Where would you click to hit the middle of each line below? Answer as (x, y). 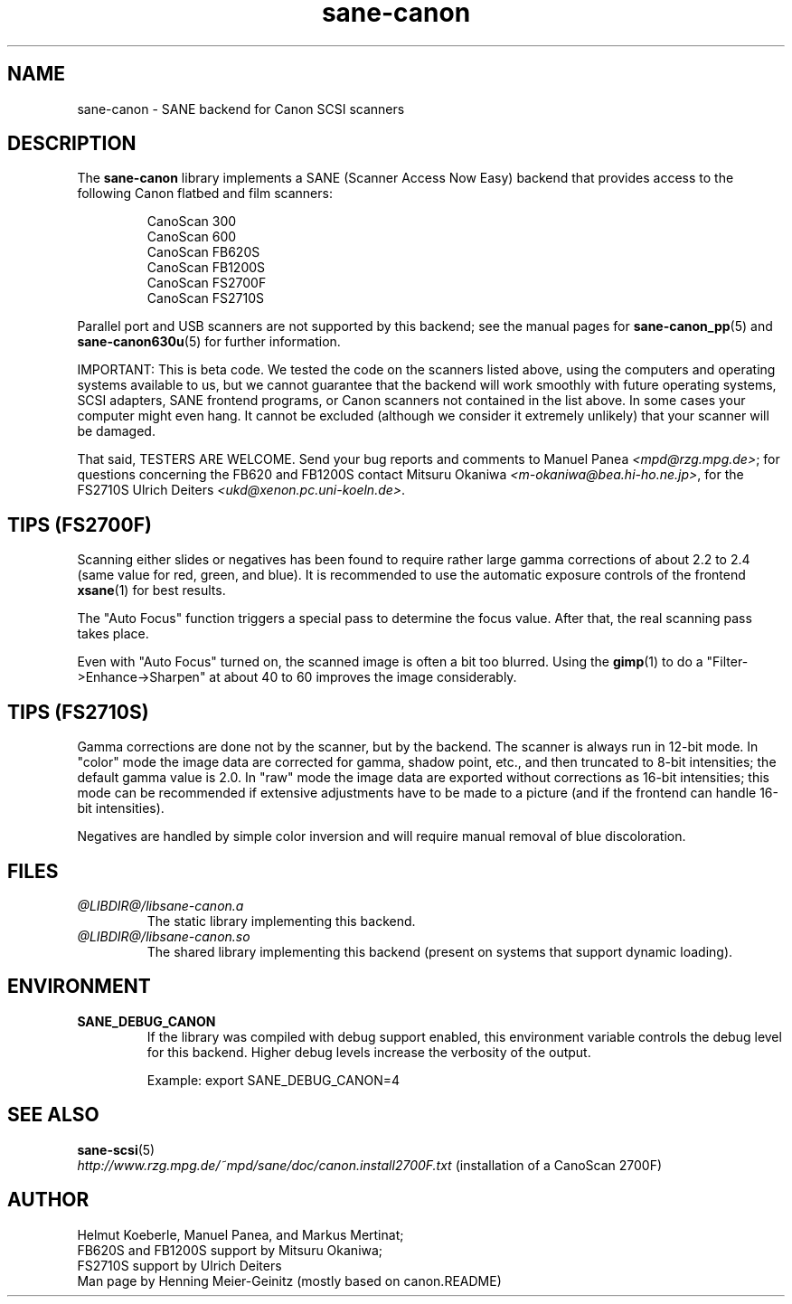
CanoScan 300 (192, 222)
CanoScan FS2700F (207, 283)
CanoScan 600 (192, 237)
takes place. (113, 634)
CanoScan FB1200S (206, 268)
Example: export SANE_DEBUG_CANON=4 (273, 1080)
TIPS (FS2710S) (78, 712)
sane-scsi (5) (116, 1149)
